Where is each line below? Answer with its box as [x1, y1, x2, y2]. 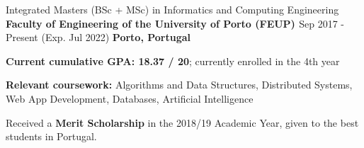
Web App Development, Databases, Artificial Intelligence [6, 91, 254, 106]
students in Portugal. [6, 129, 97, 144]
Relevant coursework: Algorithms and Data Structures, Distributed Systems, [6, 77, 353, 92]
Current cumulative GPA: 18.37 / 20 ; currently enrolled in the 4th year [6, 53, 340, 68]
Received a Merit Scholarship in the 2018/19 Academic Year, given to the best [6, 115, 359, 130]
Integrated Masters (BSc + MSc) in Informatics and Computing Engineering [6, 2, 339, 16]
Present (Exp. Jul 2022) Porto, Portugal [6, 30, 191, 45]
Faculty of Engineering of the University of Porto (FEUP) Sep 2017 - [6, 16, 345, 30]
